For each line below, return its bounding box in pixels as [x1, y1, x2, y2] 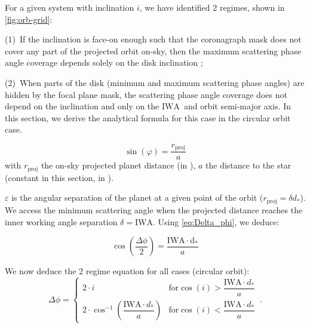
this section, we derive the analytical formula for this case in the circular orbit [5, 111, 291, 124]
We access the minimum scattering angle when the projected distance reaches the [5, 203, 303, 216]
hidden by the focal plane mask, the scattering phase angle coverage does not [5, 88, 287, 100]
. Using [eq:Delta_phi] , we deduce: [152, 215, 280, 228]
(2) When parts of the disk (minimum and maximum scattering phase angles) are [5, 76, 305, 88]
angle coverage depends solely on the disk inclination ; [5, 56, 203, 69]
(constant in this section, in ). [5, 171, 113, 183]
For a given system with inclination [5, 1, 134, 13]
